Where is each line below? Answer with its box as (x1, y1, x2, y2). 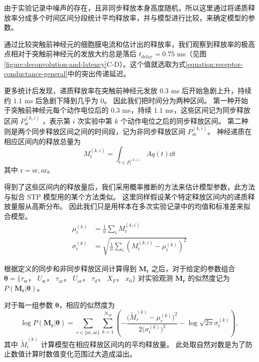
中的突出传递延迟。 (67, 68, 130, 79)
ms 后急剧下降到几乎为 (24, 95, 99, 105)
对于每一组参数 (4, 299, 53, 310)
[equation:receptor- (185, 58, 243, 69)
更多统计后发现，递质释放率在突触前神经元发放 (4, 85, 157, 96)
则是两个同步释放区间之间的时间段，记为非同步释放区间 (4, 126, 185, 136)
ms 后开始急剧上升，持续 (171, 85, 252, 96)
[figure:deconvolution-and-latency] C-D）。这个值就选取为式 (4, 58, 186, 69)
